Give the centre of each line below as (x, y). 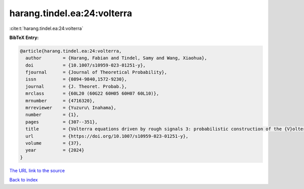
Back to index (24, 180)
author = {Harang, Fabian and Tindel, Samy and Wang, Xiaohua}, (116, 58)
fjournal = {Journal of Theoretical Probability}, (96, 72)
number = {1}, (52, 115)
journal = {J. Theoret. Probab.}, (76, 86)
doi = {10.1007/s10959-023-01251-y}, (86, 65)
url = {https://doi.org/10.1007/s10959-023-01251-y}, (107, 136)
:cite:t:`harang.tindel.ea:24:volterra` (46, 28)
